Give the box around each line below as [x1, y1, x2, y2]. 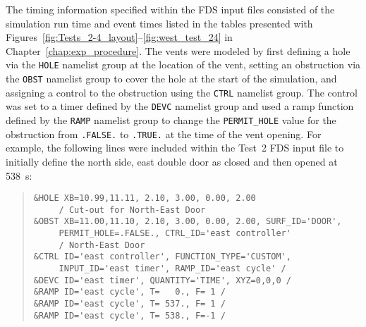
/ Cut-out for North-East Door [59, 204, 206, 215]
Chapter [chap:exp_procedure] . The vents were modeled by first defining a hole [6, 43, 350, 58]
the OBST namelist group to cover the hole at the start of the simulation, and [6, 71, 337, 86]
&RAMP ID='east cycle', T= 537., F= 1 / [33, 299, 226, 309]
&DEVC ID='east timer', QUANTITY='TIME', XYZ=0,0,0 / [33, 275, 291, 285]
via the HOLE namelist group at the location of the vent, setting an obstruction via [6, 57, 361, 72]
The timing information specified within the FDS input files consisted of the [6, 2, 335, 16]
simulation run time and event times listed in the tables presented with [6, 16, 313, 30]
